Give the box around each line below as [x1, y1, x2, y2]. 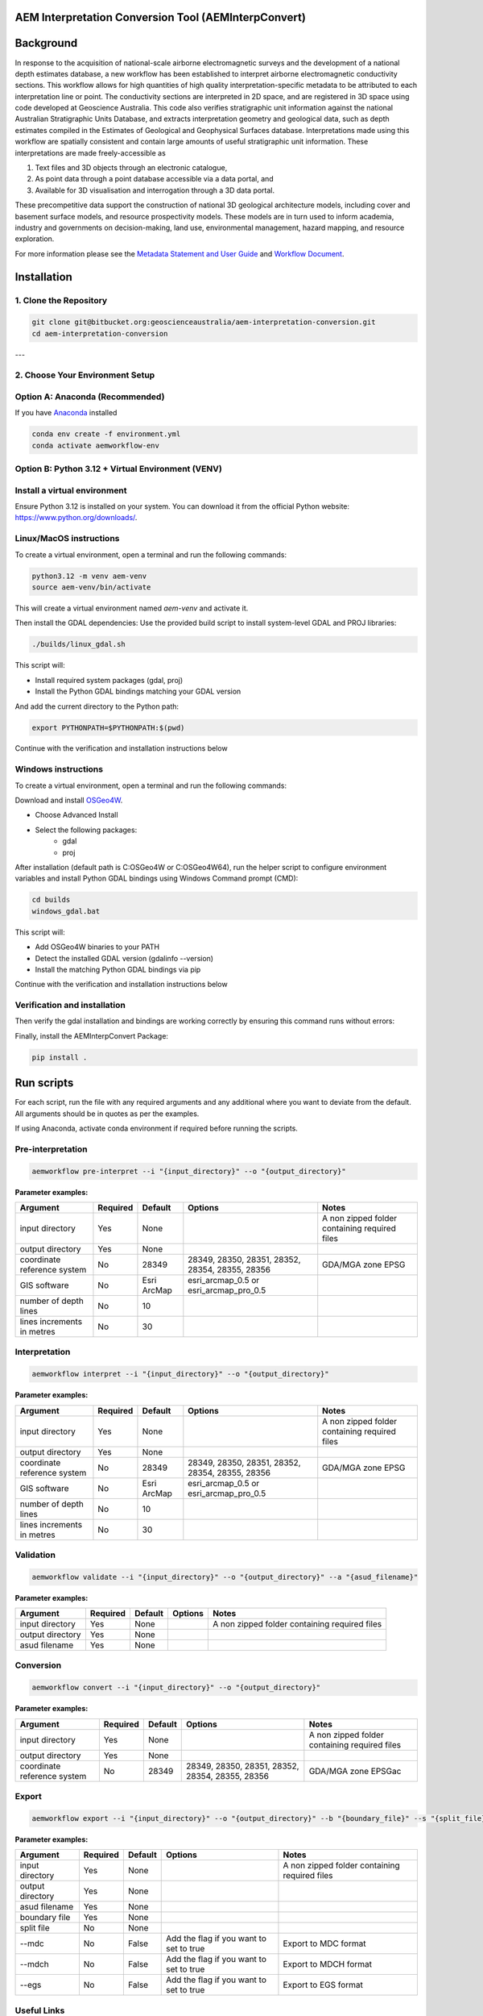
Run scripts [14, 1077, 74, 1090]
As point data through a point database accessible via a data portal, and [35, 174, 274, 184]
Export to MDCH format [283, 1959, 373, 1970]
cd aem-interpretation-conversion [31, 329, 168, 338]
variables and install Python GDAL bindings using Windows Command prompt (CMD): [14, 873, 299, 883]
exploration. [14, 234, 55, 244]
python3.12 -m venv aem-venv [31, 571, 147, 581]
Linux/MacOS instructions [14, 533, 120, 544]
